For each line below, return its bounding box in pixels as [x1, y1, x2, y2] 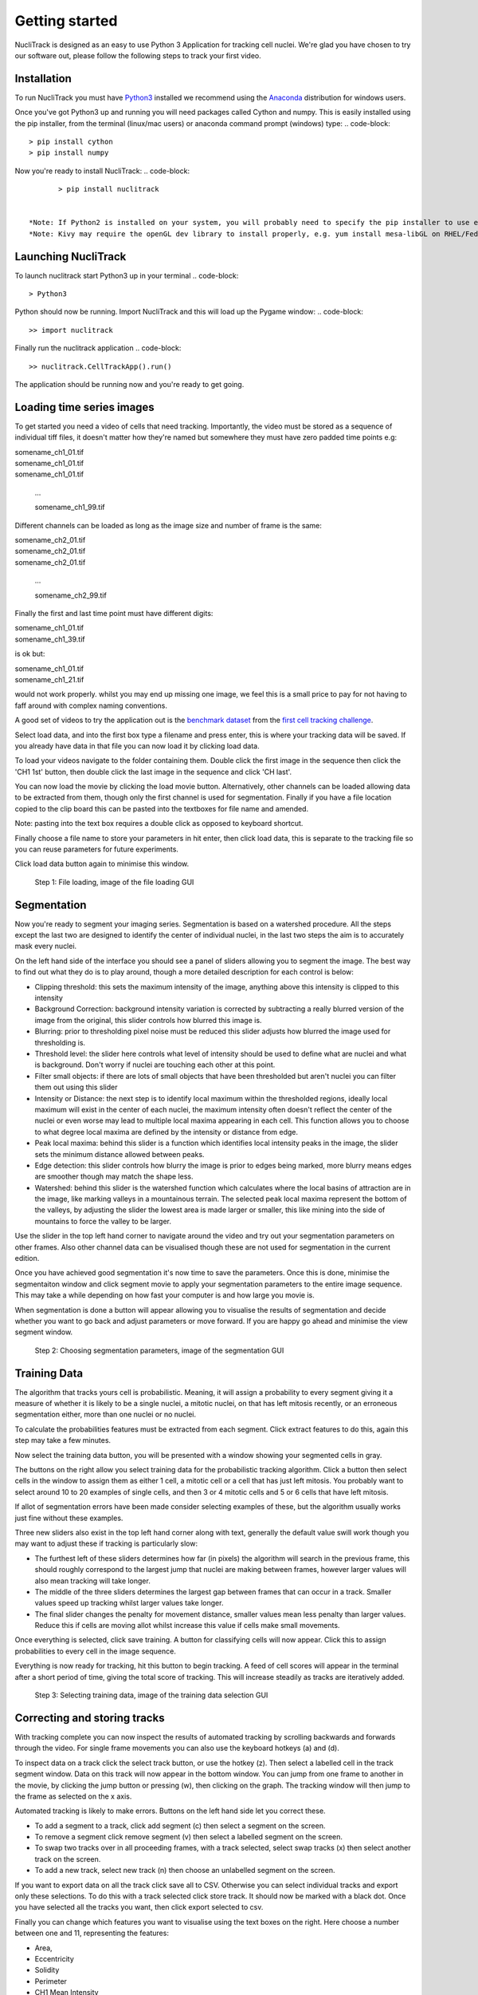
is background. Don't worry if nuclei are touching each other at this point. [34, 1060, 276, 1069]
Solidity [34, 1965, 60, 1975]
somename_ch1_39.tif [14, 634, 85, 644]
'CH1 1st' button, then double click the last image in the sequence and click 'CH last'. [14, 767, 292, 776]
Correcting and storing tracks [14, 1711, 165, 1724]
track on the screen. [34, 1854, 101, 1863]
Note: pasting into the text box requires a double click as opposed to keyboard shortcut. [14, 819, 304, 828]
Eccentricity [34, 1954, 75, 1963]
